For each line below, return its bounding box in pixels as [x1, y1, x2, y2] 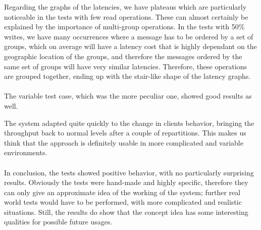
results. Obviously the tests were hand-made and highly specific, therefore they [4, 177, 248, 188]
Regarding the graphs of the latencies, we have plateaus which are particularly [4, 2, 247, 12]
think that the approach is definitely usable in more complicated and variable [4, 137, 243, 148]
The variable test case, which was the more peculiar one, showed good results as [4, 90, 252, 101]
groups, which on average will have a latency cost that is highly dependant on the [4, 41, 257, 52]
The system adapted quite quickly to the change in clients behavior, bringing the [4, 117, 254, 128]
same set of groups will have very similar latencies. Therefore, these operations [4, 61, 247, 71]
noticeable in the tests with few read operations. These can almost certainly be [4, 11, 248, 22]
